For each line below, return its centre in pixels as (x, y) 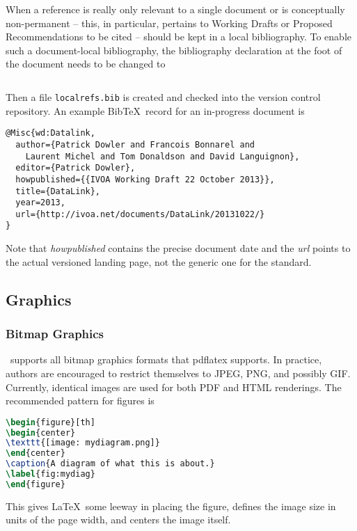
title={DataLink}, (58, 191)
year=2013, (40, 203)
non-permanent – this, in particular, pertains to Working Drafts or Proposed (169, 23)
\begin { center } (41, 433)
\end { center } (35, 453)
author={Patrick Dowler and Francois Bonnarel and (135, 144)
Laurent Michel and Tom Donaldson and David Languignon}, (162, 156)
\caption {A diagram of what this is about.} (110, 464)
